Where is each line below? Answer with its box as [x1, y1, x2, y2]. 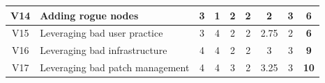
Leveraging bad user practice [40, 26, 163, 40]
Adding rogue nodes [40, 8, 139, 22]
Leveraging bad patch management [40, 60, 190, 75]
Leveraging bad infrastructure [40, 43, 167, 57]
